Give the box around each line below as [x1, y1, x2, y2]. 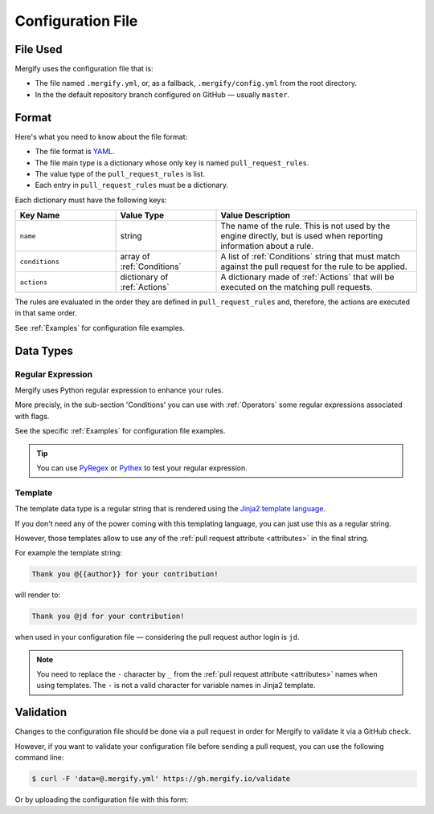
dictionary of [120, 271, 169, 283]
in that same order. [14, 308, 78, 318]
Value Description [220, 210, 291, 221]
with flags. [14, 411, 50, 421]
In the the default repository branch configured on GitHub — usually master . [35, 89, 290, 100]
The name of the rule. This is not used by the [220, 221, 391, 232]
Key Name [19, 210, 60, 221]
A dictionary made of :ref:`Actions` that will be [220, 271, 395, 283]
